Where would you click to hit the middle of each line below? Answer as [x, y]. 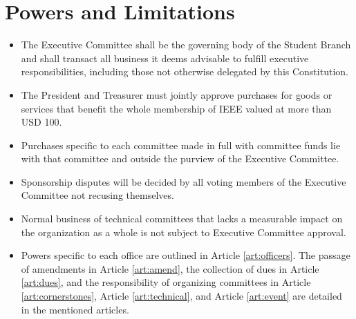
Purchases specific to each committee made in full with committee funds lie [181, 145]
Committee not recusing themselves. [97, 195]
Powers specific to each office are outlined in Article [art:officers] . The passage [186, 255]
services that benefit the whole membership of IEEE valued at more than [176, 108]
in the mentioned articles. [75, 309]
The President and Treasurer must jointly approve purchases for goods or [177, 94]
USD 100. [41, 122]
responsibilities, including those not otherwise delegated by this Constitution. [185, 71]
